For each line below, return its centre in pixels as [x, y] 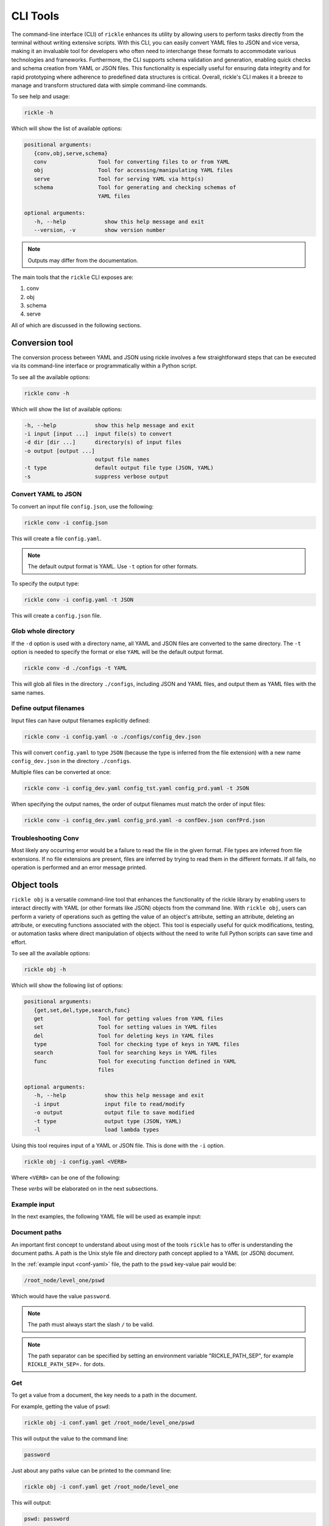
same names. [28, 692]
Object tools [35, 885]
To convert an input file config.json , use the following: [82, 506]
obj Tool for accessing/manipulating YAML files [133, 170]
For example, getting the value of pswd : [61, 1406]
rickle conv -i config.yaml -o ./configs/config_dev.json [112, 736]
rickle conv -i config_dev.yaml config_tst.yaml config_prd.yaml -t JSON [136, 788]
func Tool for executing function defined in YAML [135, 1061]
